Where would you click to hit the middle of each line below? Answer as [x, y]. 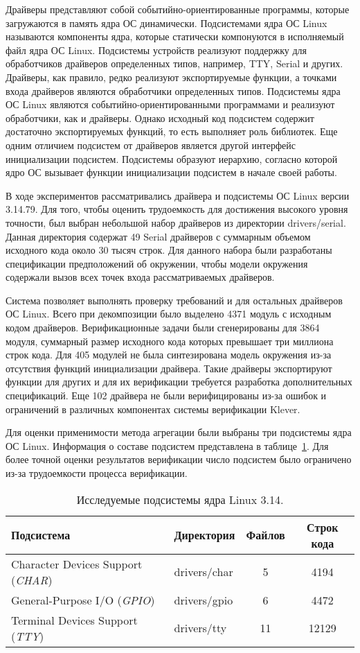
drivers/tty [200, 628]
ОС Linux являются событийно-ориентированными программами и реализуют [170, 104]
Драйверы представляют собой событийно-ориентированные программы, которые [178, 9]
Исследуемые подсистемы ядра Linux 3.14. [180, 499]
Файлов [265, 535]
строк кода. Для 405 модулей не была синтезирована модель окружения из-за [169, 355]
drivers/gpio [204, 600]
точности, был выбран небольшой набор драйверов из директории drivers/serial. [176, 222]
